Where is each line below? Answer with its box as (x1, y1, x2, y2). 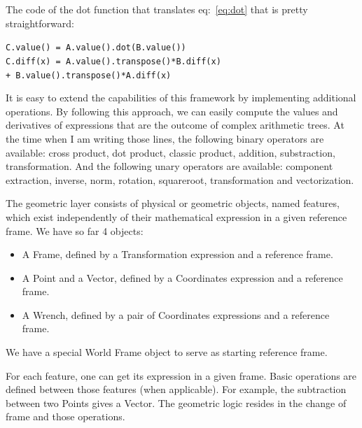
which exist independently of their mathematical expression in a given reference (6, 209, 347, 224)
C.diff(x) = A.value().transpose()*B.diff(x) (6, 56, 221, 66)
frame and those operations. (6, 409, 125, 424)
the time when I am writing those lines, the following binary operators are (6, 131, 324, 145)
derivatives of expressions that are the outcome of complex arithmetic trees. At (6, 117, 344, 132)
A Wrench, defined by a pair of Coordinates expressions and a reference (22, 307, 330, 322)
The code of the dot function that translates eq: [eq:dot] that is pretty (6, 2, 308, 16)
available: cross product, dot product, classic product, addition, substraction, (6, 145, 335, 159)
